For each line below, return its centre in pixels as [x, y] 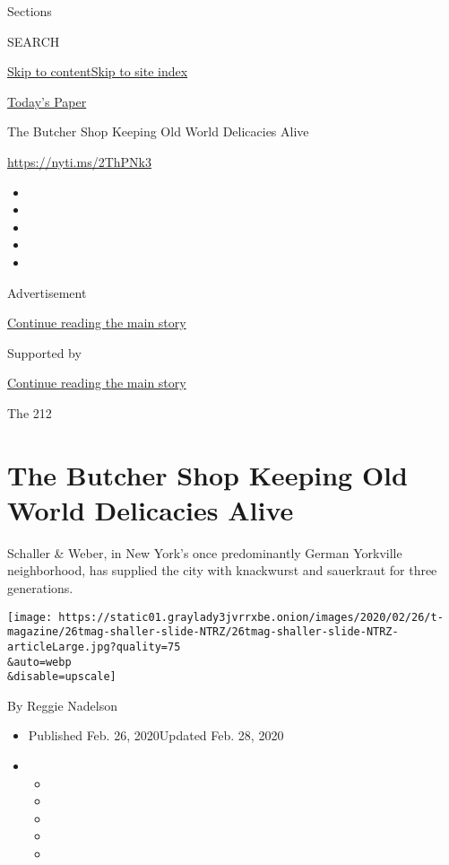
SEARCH [34, 41]
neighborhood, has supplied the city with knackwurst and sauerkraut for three [222, 570]
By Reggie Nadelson [62, 705]
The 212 [30, 412]
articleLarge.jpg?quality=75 [94, 647]
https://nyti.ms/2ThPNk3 [79, 161]
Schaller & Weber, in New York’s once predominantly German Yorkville [205, 552]
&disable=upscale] [62, 677]
